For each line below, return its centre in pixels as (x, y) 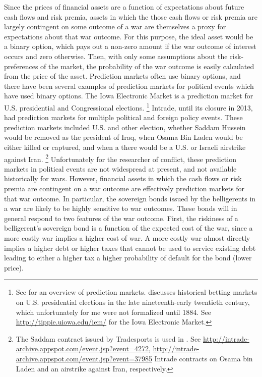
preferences (21, 66)
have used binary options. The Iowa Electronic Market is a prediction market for (129, 96)
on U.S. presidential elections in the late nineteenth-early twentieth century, (133, 302)
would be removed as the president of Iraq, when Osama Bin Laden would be (123, 137)
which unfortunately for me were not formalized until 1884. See (113, 312)
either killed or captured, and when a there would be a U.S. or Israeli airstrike (125, 147)
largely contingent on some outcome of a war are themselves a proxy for (115, 26)
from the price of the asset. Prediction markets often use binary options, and (122, 76)
